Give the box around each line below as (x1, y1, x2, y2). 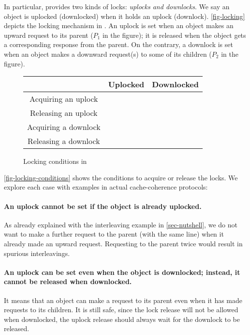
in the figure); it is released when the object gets (102, 30, 246, 40)
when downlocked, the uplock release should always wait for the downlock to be (4, 314, 240, 324)
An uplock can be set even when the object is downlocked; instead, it (4, 267, 240, 277)
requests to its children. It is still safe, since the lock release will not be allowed (4, 304, 238, 315)
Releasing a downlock (27, 135, 100, 147)
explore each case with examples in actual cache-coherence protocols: (4, 182, 208, 192)
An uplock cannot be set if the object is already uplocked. (4, 201, 202, 211)
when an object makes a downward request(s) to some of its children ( (4, 48, 212, 59)
